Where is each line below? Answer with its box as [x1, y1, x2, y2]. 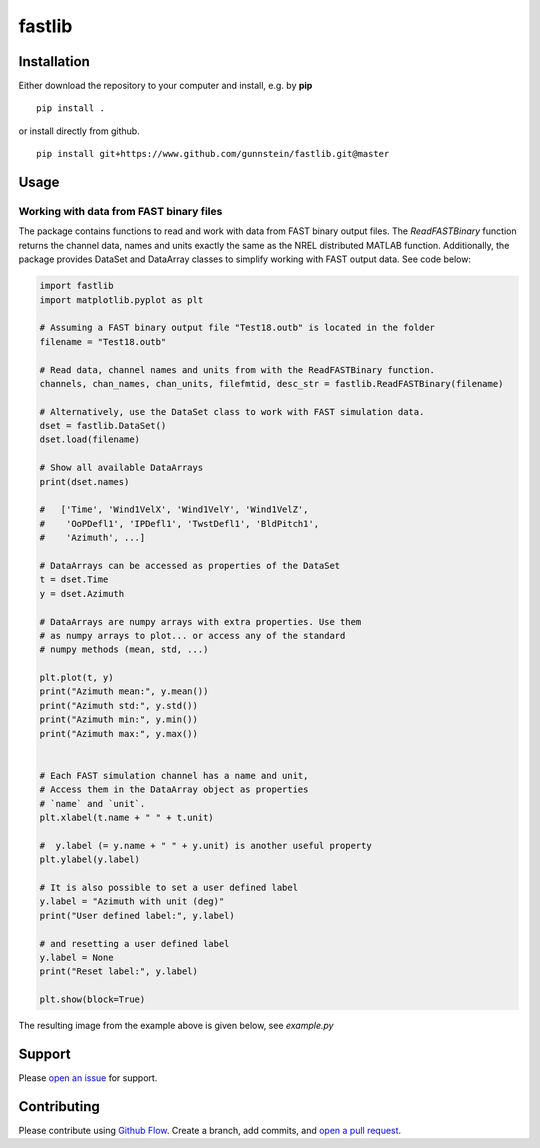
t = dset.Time [39, 574, 109, 585]
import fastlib [39, 280, 114, 292]
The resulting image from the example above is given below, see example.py [18, 1020, 334, 1032]
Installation [18, 53, 90, 70]
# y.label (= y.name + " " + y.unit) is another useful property [39, 840, 372, 851]
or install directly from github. [18, 125, 140, 137]
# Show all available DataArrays [39, 462, 204, 474]
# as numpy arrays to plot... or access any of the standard [39, 630, 346, 641]
